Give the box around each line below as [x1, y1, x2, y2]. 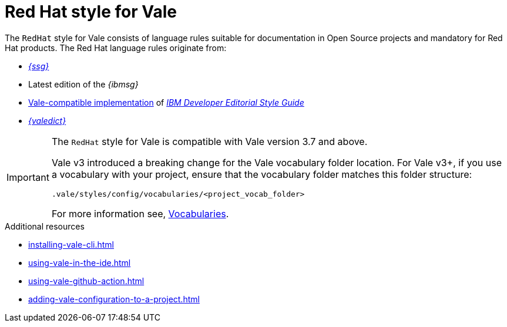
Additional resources [5, 221, 85, 231]
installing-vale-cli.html [28, 239, 115, 250]
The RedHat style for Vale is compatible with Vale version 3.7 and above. [51, 135, 368, 147]
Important [6, 171, 49, 184]
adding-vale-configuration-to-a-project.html [28, 294, 200, 304]
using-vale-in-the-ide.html [28, 257, 131, 268]
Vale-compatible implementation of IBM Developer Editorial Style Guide [28, 97, 304, 107]
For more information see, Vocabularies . [51, 207, 229, 220]
